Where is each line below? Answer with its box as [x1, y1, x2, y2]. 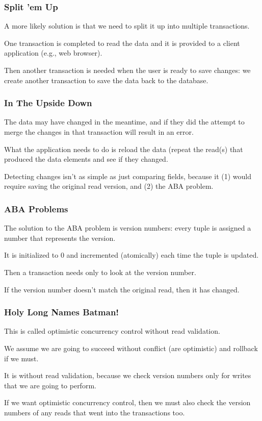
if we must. [4, 353, 39, 363]
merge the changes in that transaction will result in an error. [4, 127, 194, 137]
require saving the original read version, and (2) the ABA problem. [4, 181, 214, 191]
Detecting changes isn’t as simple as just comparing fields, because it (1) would [4, 170, 251, 181]
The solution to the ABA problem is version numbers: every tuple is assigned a [4, 222, 251, 233]
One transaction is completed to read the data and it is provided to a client [4, 37, 240, 48]
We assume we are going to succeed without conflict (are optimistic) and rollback [4, 342, 258, 353]
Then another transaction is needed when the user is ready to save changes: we [4, 65, 251, 75]
